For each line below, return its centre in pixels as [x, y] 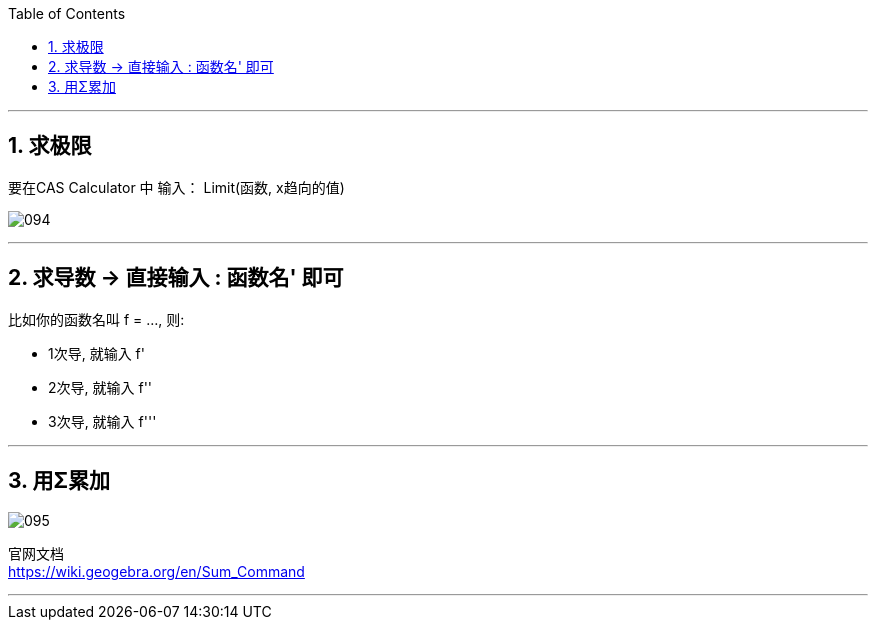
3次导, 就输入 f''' [102, 421]
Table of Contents [67, 13]
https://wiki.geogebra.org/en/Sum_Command [156, 571]
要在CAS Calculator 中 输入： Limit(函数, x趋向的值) [176, 187]
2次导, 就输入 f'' [100, 387]
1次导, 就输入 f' [96, 353]
